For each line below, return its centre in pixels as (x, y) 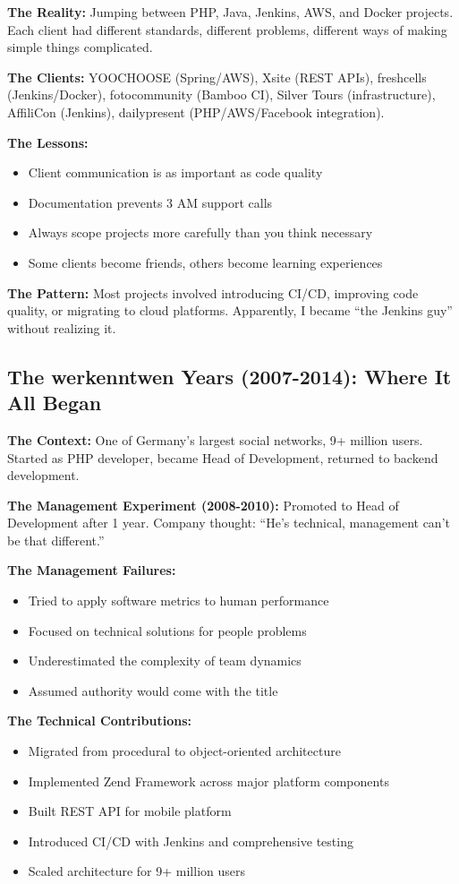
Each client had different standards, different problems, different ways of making (227, 29)
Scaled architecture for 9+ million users (136, 871)
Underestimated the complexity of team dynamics (165, 661)
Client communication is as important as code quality (175, 172)
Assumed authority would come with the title (153, 690)
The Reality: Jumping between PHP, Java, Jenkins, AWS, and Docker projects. (230, 12)
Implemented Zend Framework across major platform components (208, 781)
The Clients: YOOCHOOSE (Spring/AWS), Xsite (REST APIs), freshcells (217, 77)
